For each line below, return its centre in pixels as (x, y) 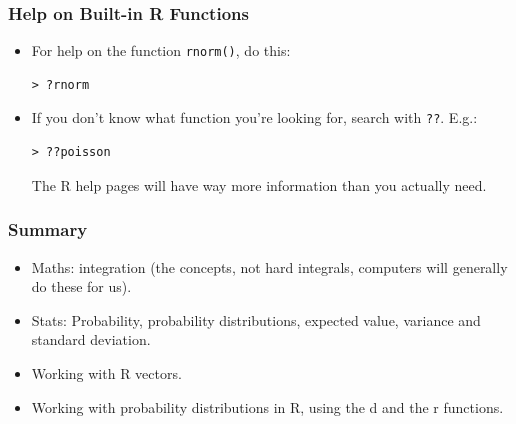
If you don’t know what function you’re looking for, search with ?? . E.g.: (254, 117)
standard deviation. (91, 339)
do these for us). (81, 286)
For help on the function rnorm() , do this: (161, 50)
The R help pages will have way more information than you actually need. (259, 184)
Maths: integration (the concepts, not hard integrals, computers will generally (269, 266)
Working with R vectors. (106, 372)
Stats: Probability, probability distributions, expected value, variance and (256, 319)
